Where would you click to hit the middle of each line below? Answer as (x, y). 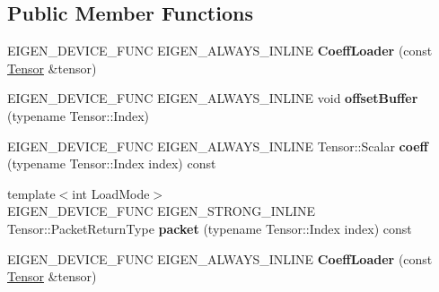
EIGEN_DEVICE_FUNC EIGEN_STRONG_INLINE (162, 211)
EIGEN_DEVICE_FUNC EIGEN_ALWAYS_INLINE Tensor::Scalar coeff (218, 146)
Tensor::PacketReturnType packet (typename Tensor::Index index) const (210, 228)
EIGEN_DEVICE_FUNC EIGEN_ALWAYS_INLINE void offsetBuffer (213, 98)
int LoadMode (111, 193)
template (31, 193)
